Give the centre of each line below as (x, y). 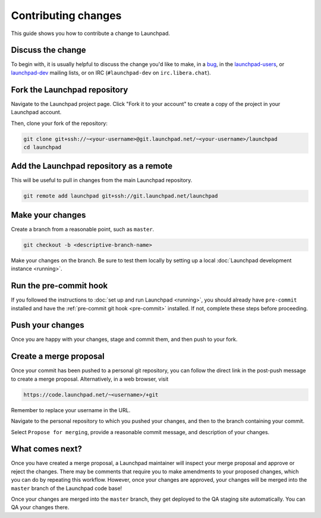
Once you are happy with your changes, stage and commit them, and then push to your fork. (124, 340)
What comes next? (47, 449)
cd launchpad (43, 147)
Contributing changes (66, 15)
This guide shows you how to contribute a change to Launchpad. (91, 33)
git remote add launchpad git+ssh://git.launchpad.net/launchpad (121, 196)
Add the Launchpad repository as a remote (92, 166)
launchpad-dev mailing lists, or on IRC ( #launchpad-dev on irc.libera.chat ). (111, 73)
